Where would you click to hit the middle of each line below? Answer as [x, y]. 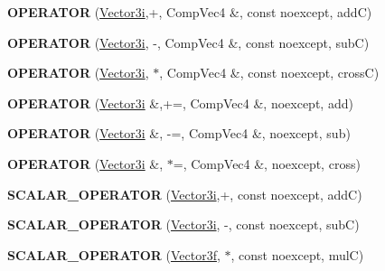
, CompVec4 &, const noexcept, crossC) [269, 73]
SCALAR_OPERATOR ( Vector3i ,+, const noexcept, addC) [185, 194]
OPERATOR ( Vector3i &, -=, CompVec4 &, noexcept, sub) [179, 133]
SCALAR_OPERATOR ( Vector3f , [114, 254]
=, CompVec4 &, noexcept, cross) [267, 163]
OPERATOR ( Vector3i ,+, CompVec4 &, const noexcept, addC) [190, 12]
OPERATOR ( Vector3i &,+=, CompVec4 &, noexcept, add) [180, 103]
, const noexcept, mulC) [297, 254]
